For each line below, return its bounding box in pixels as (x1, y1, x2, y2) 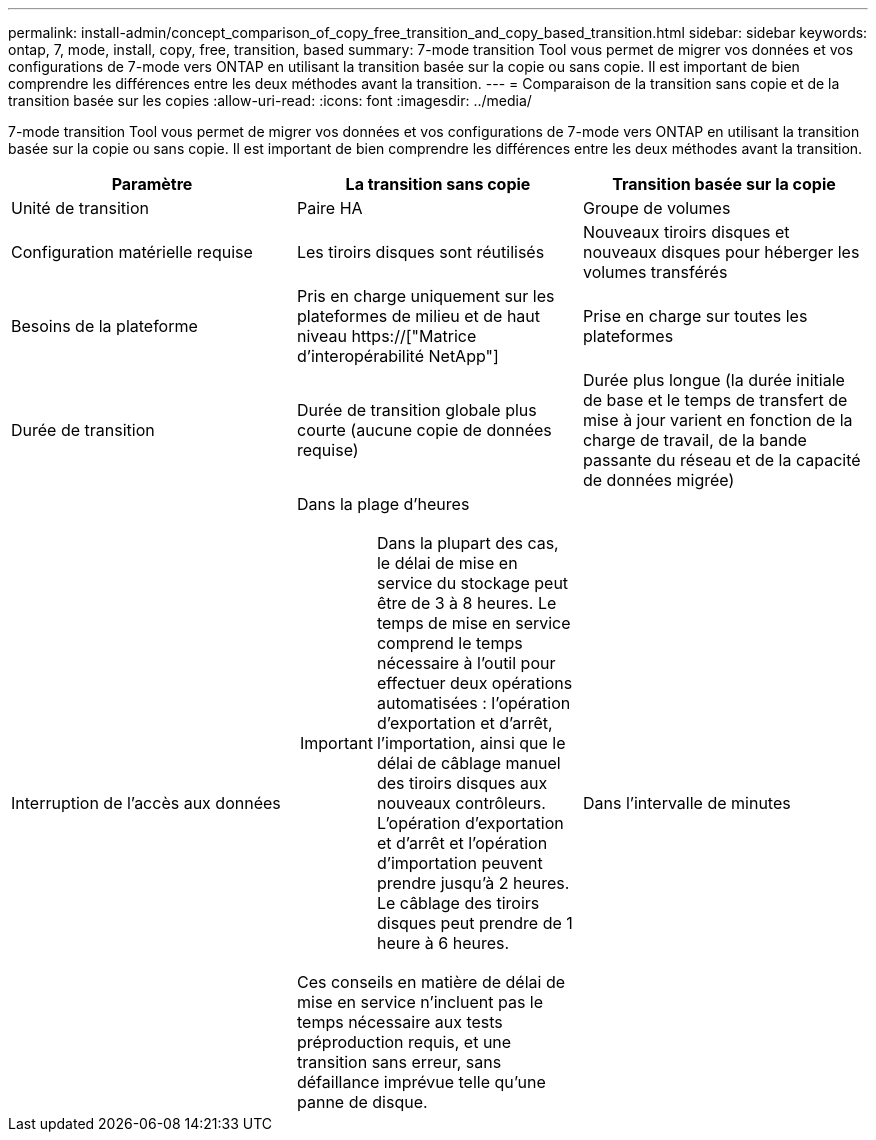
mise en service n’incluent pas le (296, 992, 544, 1012)
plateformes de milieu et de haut (296, 306, 541, 326)
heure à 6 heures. (376, 933, 510, 953)
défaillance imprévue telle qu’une (296, 1072, 546, 1092)
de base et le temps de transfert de (582, 390, 848, 410)
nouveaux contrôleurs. (376, 793, 546, 813)
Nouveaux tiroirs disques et (582, 222, 790, 242)
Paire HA (296, 198, 363, 218)
